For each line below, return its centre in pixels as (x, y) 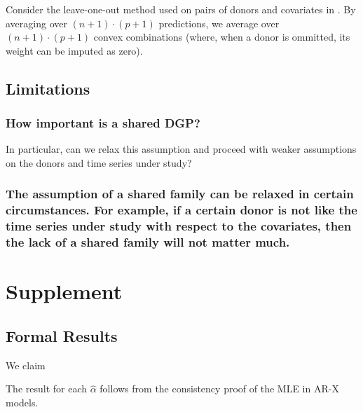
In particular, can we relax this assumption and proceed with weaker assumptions (181, 149)
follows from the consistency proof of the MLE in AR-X (219, 389)
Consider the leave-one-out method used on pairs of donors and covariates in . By (181, 9)
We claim (26, 365)
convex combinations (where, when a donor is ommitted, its (222, 37)
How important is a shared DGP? (103, 123)
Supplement (64, 291)
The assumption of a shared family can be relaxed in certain (180, 194)
